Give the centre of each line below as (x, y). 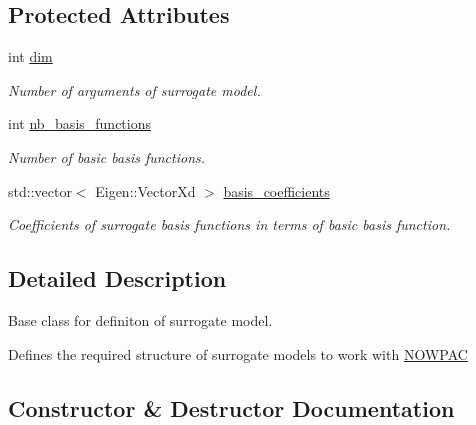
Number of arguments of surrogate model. (134, 89)
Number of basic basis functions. (107, 156)
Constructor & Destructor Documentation (231, 407)
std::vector (40, 190)
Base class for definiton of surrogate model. (140, 319)
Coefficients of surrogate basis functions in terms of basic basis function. (229, 224)
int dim (30, 56)
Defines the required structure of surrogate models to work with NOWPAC (238, 353)
